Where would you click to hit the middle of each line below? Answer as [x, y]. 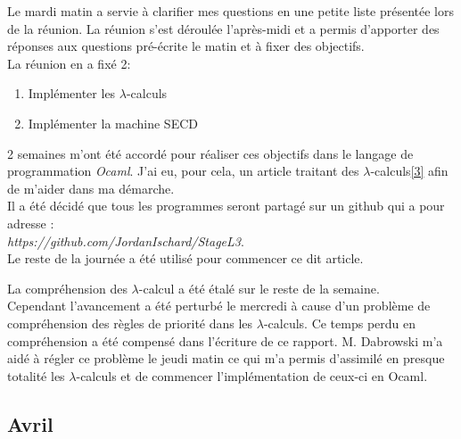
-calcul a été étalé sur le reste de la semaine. [259, 288]
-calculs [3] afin [409, 171]
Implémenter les [72, 93]
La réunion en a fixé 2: [69, 63]
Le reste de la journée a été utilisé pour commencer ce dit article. [185, 258]
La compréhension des [67, 288]
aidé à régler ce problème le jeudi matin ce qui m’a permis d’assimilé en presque [226, 358]
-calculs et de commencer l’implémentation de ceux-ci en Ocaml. [252, 375]
